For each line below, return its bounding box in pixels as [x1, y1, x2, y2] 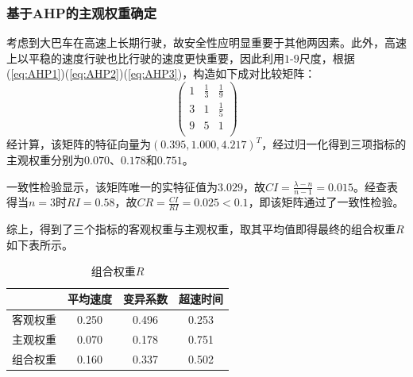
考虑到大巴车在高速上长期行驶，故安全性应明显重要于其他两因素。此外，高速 [6, 34, 407, 51]
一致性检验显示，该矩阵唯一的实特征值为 [6, 178, 218, 194]
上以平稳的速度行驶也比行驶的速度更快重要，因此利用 [6, 49, 284, 66]
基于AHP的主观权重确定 [6, 2, 157, 22]
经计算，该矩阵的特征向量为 [6, 136, 151, 152]
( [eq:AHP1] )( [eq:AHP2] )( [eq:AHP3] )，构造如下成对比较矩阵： [6, 65, 316, 82]
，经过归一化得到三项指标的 [261, 136, 407, 152]
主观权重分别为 [6, 151, 84, 167]
